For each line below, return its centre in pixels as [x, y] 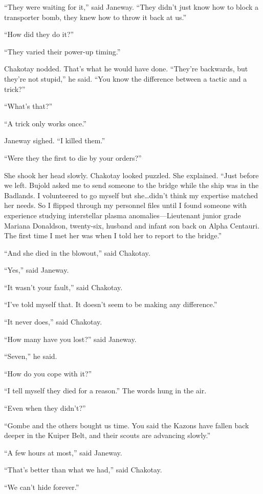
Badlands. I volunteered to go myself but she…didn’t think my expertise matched [131, 195]
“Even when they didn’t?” [45, 408]
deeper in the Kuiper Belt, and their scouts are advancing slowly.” [107, 435]
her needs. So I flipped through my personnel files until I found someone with [126, 205]
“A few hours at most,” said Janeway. [63, 452]
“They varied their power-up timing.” [62, 51]
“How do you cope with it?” [48, 373]
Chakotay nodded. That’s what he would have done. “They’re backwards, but [126, 69]
